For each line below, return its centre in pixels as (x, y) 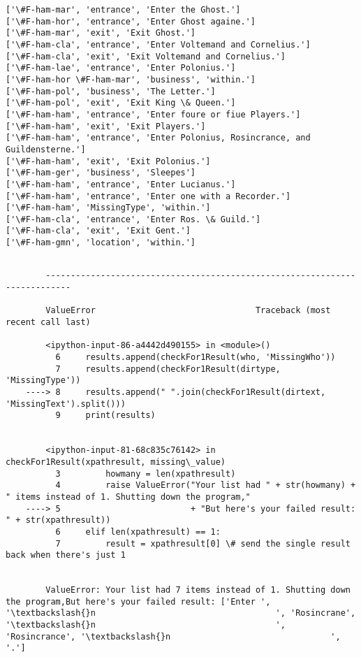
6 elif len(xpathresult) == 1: (138, 532)
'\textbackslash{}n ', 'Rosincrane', (181, 613)
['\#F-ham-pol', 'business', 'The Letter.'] (111, 91)
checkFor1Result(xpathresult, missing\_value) (116, 462)
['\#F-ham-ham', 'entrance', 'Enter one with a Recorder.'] (148, 196)
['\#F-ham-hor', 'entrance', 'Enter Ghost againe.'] (131, 21)
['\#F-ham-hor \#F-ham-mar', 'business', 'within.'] (131, 79)
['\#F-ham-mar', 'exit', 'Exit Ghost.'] (101, 33)
